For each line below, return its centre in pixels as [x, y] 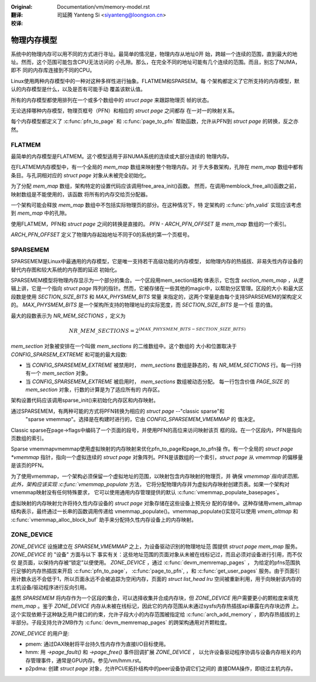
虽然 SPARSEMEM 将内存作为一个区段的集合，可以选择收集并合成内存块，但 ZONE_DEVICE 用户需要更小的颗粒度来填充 [154, 598]
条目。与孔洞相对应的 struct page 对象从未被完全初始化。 [80, 175]
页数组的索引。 [29, 438]
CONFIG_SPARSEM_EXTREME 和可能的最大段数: [69, 354]
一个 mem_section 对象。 [61, 373]
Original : [22, 7]
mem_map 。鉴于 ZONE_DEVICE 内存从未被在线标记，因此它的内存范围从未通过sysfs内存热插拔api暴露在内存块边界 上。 [156, 606]
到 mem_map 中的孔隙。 [40, 213]
